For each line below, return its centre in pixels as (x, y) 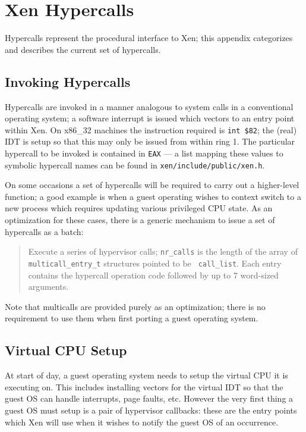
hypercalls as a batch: (44, 231)
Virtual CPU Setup (66, 350)
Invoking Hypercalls (68, 81)
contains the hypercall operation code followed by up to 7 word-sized (153, 275)
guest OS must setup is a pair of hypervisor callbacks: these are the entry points (151, 410)
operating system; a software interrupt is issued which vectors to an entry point (150, 118)
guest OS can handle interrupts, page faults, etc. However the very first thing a (149, 398)
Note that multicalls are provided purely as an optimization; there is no (135, 306)
